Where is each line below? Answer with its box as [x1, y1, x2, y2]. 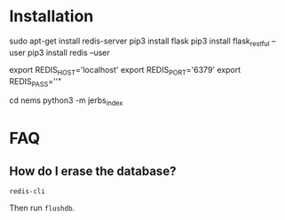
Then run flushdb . [9, 202, 75, 214]
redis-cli [9, 187, 46, 196]
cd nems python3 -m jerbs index [9, 95, 123, 108]
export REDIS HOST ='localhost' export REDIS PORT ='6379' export [9, 64, 241, 77]
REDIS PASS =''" [9, 75, 62, 89]
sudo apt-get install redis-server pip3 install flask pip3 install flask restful [9, 35, 270, 48]
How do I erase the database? [9, 163, 177, 178]
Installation [9, 6, 94, 27]
